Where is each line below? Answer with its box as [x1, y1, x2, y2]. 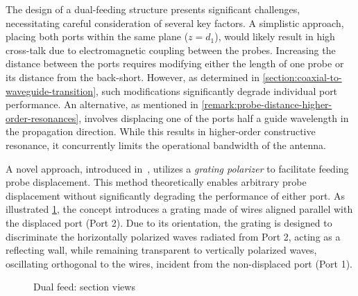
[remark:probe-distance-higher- [201, 97, 332, 112]
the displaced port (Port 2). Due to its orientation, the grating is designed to [6, 215, 332, 229]
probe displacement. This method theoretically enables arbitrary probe [6, 175, 307, 189]
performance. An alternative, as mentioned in [6, 97, 198, 112]
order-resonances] [6, 110, 79, 125]
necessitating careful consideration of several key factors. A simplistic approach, [6, 15, 344, 30]
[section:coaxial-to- [262, 69, 342, 84]
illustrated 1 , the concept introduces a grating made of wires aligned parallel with [6, 202, 353, 216]
